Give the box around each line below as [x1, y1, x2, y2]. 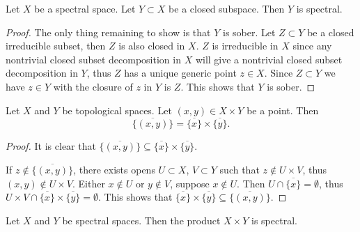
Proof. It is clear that [6, 139, 96, 153]
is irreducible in [212, 38, 279, 53]
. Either [72, 176, 105, 190]
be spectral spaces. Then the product [62, 212, 221, 227]
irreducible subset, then [6, 38, 106, 53]
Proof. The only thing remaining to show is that [6, 24, 211, 39]
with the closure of [53, 79, 133, 93]
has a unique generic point [124, 65, 237, 80]
